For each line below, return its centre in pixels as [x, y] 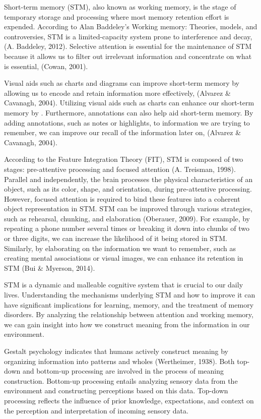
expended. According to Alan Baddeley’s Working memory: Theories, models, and [131, 26]
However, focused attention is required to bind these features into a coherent [122, 198]
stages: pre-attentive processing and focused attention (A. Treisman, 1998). [120, 169]
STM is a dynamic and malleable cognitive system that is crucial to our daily [124, 285]
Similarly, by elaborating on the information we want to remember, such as [120, 248]
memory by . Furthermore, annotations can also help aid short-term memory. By [129, 112]
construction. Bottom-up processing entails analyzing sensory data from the [121, 380]
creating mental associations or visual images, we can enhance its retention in [124, 258]
